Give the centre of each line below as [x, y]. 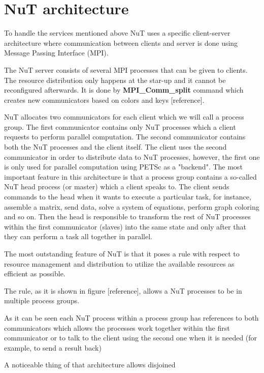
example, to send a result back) [53, 347]
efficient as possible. [35, 274]
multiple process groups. [42, 300]
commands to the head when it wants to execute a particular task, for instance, [128, 197]
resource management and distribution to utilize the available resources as [119, 263]
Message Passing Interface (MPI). [56, 53]
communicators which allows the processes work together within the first [117, 327]
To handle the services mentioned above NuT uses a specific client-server [117, 33]
